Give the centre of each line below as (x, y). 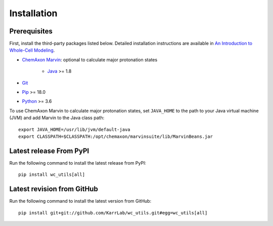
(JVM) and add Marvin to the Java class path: (57, 118)
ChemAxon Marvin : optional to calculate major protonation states (90, 60)
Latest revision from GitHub (54, 189)
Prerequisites (31, 31)
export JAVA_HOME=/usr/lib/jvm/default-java (75, 129)
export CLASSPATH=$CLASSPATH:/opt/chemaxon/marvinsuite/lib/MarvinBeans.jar (116, 136)
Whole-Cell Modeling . (32, 50)
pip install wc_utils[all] (52, 175)
